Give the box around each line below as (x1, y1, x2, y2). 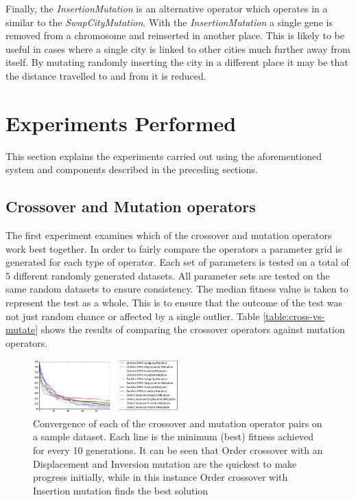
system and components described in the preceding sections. (5, 162, 258, 177)
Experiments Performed (5, 109, 237, 137)
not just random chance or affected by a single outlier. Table (5, 308, 260, 323)
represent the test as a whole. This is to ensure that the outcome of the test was (5, 295, 343, 310)
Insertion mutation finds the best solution (33, 483, 209, 497)
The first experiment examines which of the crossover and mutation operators (5, 228, 332, 242)
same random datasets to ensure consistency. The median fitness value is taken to (5, 282, 348, 296)
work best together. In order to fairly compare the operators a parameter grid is (5, 241, 342, 255)
